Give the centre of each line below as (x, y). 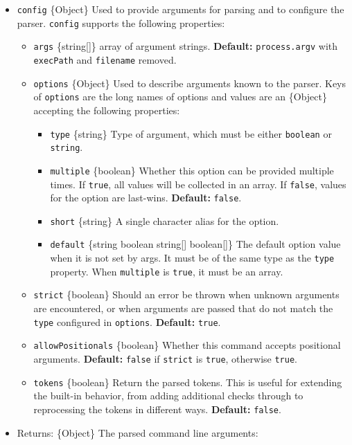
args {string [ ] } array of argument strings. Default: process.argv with (186, 46)
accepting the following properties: (107, 110)
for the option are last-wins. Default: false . (146, 198)
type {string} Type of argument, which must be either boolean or (191, 133)
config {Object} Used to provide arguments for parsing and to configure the (181, 9)
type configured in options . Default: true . (127, 321)
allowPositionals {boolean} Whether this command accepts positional (187, 345)
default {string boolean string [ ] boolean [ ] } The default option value (195, 244)
